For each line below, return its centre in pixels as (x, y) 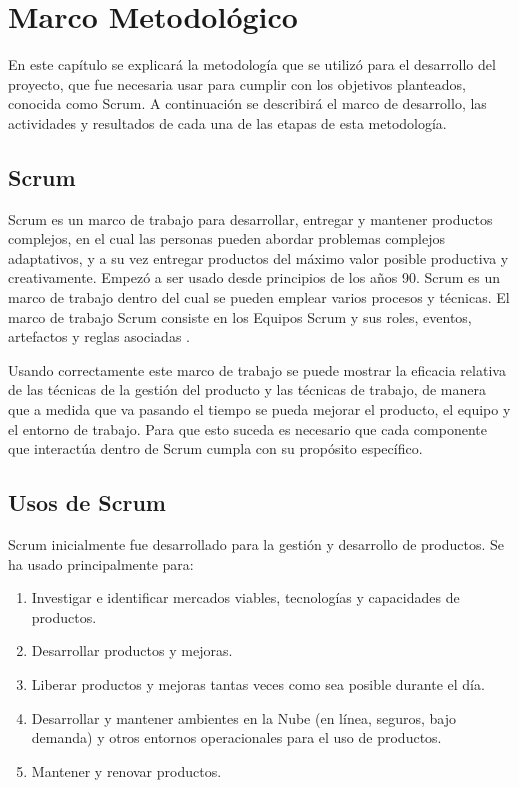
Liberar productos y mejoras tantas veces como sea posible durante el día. (258, 684)
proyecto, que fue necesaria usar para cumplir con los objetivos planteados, (237, 83)
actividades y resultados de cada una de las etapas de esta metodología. (227, 122)
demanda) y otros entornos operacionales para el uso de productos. (236, 737)
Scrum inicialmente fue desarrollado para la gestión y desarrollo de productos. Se (256, 544)
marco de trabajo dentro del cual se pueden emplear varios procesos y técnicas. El (259, 297)
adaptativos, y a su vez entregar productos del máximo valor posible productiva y (258, 257)
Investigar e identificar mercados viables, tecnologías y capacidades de (245, 597)
